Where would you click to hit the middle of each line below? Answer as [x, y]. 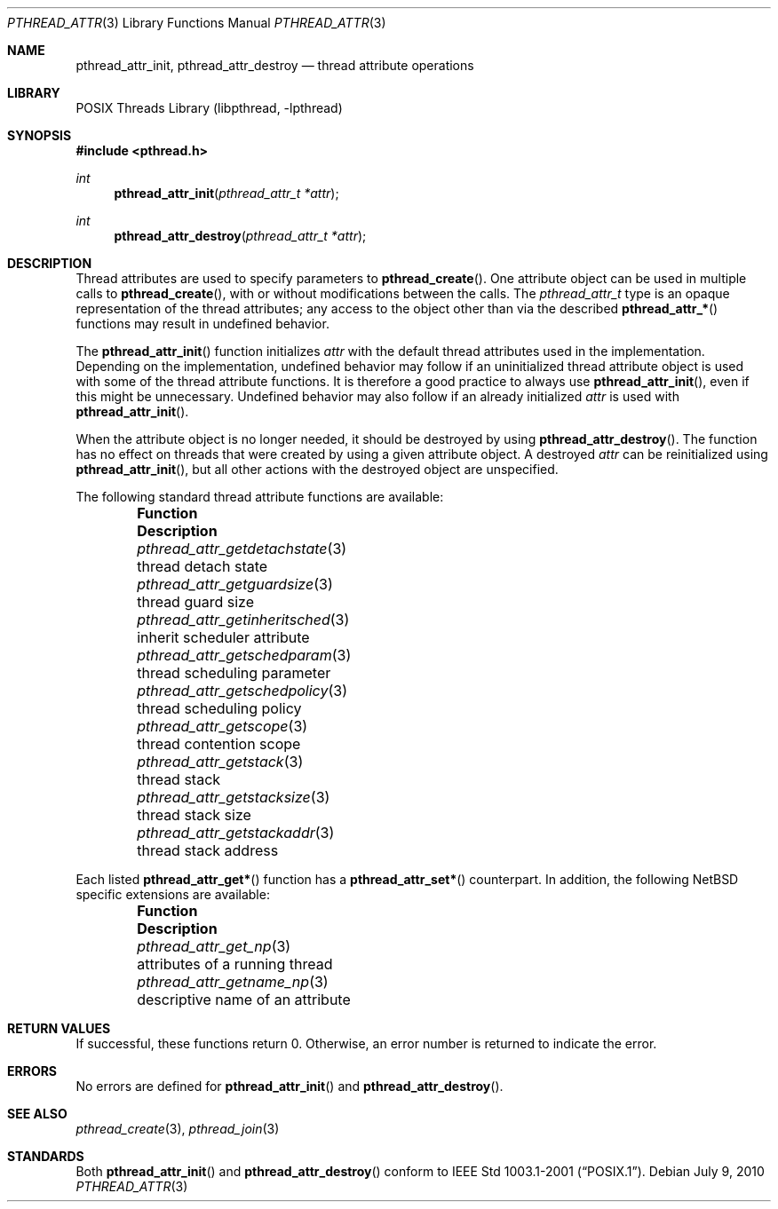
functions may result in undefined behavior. [202, 324]
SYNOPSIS [40, 135]
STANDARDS [46, 1156]
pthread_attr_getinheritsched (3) [243, 620]
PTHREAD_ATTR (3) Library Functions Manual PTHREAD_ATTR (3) [197, 23]
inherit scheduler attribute [223, 637]
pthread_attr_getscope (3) [222, 726]
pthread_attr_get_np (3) [214, 946]
